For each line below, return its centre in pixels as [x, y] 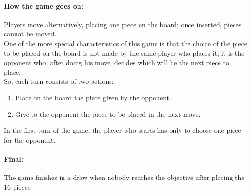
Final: [14, 158]
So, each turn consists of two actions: [59, 81]
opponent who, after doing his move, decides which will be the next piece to [117, 62]
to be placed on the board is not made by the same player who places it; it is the [124, 53]
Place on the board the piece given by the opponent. [93, 97]
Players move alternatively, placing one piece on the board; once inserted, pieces [123, 24]
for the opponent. [30, 139]
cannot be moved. [30, 34]
